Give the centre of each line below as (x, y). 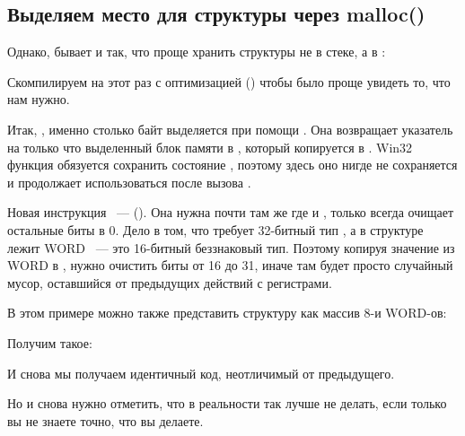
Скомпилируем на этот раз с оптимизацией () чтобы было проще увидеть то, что (229, 81)
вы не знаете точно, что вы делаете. (105, 420)
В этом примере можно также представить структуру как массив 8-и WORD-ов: (227, 313)
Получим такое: (50, 342)
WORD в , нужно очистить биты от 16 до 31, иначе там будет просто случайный (230, 265)
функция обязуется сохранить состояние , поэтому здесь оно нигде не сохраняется (232, 165)
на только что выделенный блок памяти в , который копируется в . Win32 (210, 147)
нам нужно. (39, 99)
